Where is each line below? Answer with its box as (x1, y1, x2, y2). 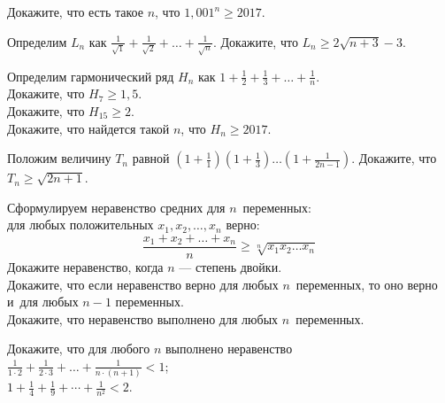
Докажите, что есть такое (7, 3, 143, 20)
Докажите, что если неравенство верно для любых (7, 275, 279, 293)
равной (132, 149, 170, 167)
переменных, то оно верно (295, 275, 438, 293)
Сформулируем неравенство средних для (7, 198, 226, 216)
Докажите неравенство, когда (7, 258, 164, 275)
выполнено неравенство (165, 339, 293, 358)
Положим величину (7, 149, 111, 167)
